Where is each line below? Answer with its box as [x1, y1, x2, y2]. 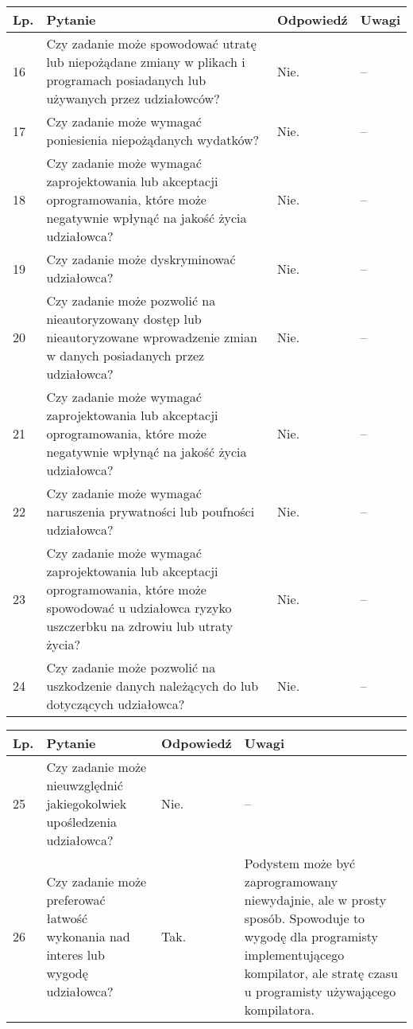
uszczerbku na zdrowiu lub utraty [46, 617, 234, 635]
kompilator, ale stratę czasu [244, 964, 398, 982]
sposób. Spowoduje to [244, 909, 365, 927]
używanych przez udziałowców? [46, 89, 220, 107]
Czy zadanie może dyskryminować [46, 250, 236, 268]
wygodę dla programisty [244, 927, 379, 945]
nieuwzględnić [46, 776, 123, 794]
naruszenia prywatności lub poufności [46, 502, 255, 520]
